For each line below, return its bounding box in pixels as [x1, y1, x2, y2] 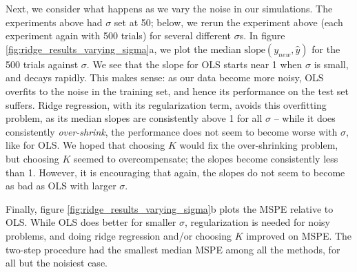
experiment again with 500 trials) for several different [6, 28, 232, 43]
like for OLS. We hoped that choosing [6, 138, 165, 152]
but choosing [6, 151, 59, 165]
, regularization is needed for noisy [184, 215, 330, 229]
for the [312, 41, 340, 56]
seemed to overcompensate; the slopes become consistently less [74, 151, 338, 165]
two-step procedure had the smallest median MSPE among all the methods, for [6, 242, 340, 256]
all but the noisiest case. [6, 255, 108, 270]
